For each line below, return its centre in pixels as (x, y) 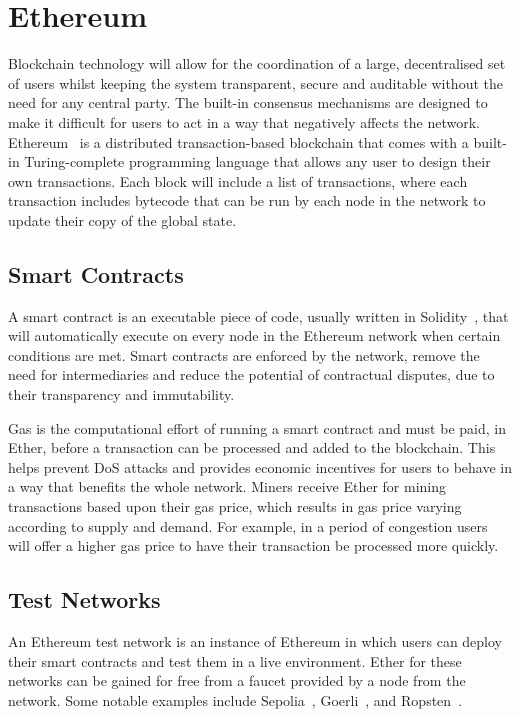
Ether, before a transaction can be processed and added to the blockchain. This (252, 447)
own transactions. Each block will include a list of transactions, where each (238, 180)
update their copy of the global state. (122, 219)
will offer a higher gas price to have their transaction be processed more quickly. (253, 545)
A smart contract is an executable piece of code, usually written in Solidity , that (258, 315)
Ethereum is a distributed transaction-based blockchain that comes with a (238, 141)
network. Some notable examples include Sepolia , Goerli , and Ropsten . (235, 699)
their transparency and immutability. (121, 394)
